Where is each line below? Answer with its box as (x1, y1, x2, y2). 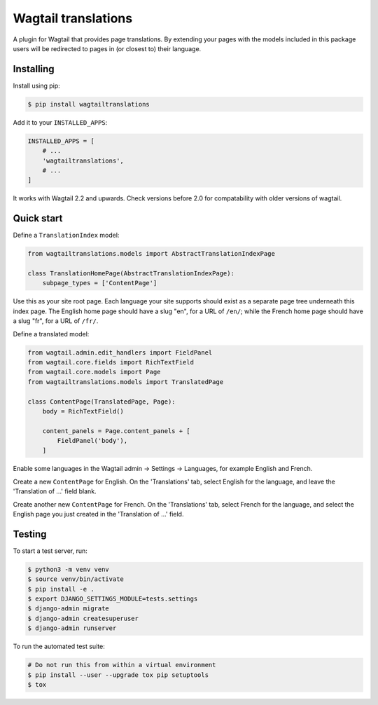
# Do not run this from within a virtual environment (27, 661, 216, 669)
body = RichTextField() (42, 407, 124, 415)
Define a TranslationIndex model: (13, 231, 120, 240)
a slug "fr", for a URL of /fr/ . (13, 317, 99, 325)
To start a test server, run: (13, 547, 87, 555)
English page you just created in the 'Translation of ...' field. (13, 510, 184, 518)
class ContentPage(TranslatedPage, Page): (27, 397, 176, 406)
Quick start (13, 212, 63, 224)
